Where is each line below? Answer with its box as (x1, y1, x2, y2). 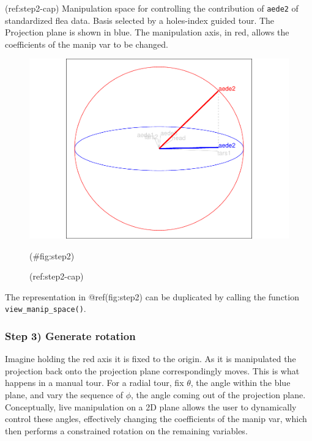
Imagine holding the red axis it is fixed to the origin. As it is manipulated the (5, 352, 296, 365)
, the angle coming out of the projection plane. (131, 388, 306, 401)
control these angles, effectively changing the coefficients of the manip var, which (5, 412, 307, 425)
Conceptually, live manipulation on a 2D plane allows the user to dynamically (5, 400, 297, 413)
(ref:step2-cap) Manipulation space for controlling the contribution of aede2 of (5, 2, 299, 14)
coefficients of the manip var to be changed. (5, 37, 168, 50)
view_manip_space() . (5, 302, 86, 315)
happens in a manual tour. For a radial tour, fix (5, 376, 184, 389)
